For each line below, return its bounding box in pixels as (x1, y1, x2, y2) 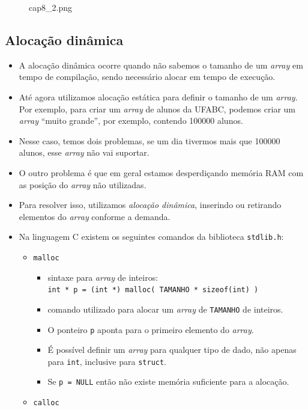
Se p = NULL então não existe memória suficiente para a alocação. (47, 375, 289, 388)
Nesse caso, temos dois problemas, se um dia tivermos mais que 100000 (19, 134, 280, 147)
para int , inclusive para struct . (47, 355, 167, 367)
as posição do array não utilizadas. (19, 178, 146, 191)
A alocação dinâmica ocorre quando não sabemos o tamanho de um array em (19, 58, 303, 71)
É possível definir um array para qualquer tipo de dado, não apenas (47, 343, 297, 356)
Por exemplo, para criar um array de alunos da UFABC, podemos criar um (19, 102, 295, 115)
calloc (33, 399, 59, 408)
